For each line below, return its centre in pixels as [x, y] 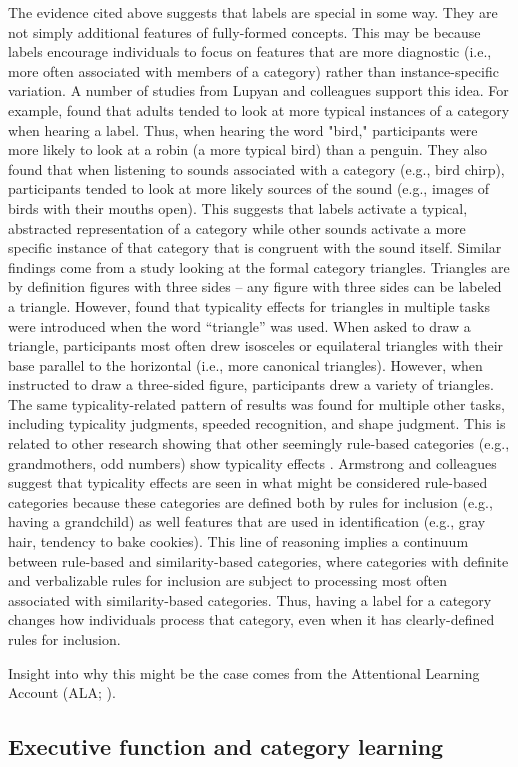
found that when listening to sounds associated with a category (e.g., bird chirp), [256, 168]
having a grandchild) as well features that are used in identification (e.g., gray [247, 521]
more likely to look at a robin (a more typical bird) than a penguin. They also [247, 149]
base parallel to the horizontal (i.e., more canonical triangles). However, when [245, 364]
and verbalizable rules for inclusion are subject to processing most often [227, 580]
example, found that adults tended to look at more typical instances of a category [259, 109]
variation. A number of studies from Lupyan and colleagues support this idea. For [258, 90]
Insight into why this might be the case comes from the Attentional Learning [244, 672]
